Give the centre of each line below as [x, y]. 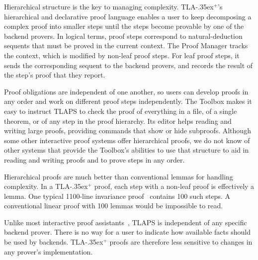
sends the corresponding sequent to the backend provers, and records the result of [129, 65]
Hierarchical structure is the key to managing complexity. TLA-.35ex [109, 6]
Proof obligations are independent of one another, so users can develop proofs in [126, 91]
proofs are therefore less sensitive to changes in [181, 242]
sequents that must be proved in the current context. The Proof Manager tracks [126, 45]
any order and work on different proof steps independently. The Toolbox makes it [128, 101]
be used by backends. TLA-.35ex [54, 242]
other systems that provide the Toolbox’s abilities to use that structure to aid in [127, 150]
